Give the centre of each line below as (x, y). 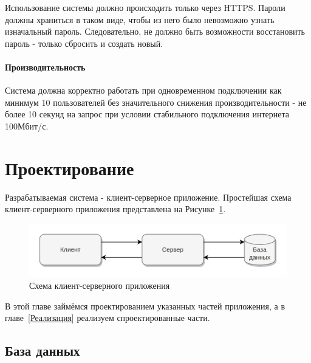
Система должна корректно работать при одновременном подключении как (143, 90)
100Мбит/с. (27, 126)
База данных (43, 351)
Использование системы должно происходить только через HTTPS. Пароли (145, 7)
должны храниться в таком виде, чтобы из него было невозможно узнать (140, 19)
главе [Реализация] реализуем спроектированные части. (108, 318)
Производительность (45, 67)
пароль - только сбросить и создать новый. (84, 43)
